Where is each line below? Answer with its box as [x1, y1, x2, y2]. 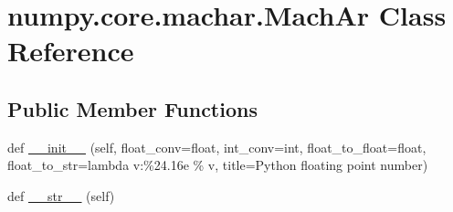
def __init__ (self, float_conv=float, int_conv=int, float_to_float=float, [7, 137, 427, 156]
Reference [7, 32, 134, 69]
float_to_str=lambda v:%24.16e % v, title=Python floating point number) [7, 155, 428, 175]
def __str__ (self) [7, 185, 115, 205]
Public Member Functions [7, 94, 258, 122]
